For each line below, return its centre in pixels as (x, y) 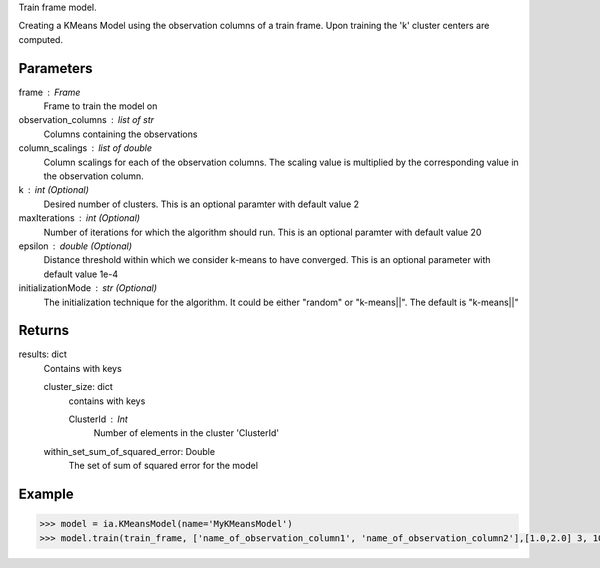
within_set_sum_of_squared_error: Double (129, 451)
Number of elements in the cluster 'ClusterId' (186, 433)
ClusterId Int (98, 419)
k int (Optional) (54, 190)
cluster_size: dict (78, 387)
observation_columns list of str (86, 120)
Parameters (55, 68)
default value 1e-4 (81, 274)
